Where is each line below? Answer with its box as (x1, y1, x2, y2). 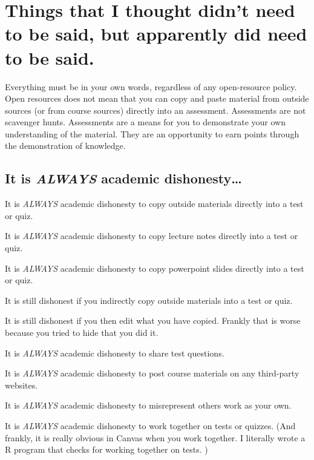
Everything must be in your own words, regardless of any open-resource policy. (5, 80, 297, 93)
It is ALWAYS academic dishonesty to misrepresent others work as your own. (5, 399, 292, 412)
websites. (5, 378, 38, 391)
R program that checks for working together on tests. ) (5, 443, 208, 456)
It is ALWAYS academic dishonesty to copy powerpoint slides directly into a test (5, 261, 304, 274)
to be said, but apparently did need (5, 21, 307, 46)
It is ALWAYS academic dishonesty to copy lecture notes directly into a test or (5, 229, 298, 242)
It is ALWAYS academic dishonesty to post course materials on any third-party (5, 367, 299, 379)
